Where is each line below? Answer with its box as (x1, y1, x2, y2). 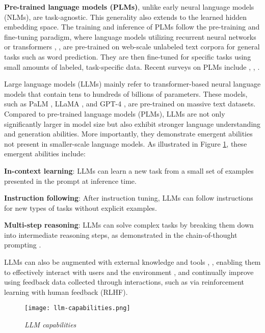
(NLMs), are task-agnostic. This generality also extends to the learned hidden (4, 11, 247, 22)
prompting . (4, 239, 41, 250)
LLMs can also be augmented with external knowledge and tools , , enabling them (4, 257, 261, 267)
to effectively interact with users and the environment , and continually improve (4, 266, 254, 277)
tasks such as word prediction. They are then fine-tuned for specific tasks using (4, 51, 251, 62)
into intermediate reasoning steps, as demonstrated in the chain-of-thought (4, 229, 237, 240)
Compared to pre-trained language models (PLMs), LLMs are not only (4, 108, 225, 119)
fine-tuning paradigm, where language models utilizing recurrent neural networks (4, 31, 256, 42)
